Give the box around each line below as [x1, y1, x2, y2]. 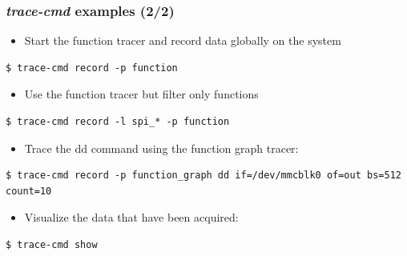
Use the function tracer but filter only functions [24, 86, 259, 102]
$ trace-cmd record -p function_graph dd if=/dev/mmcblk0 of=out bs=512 [6, 170, 401, 182]
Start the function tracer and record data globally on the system [24, 32, 341, 49]
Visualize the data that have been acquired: [24, 209, 239, 226]
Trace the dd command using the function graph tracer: [24, 139, 299, 156]
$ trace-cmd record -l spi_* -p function [6, 116, 230, 127]
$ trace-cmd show [6, 238, 98, 250]
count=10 [6, 185, 52, 197]
